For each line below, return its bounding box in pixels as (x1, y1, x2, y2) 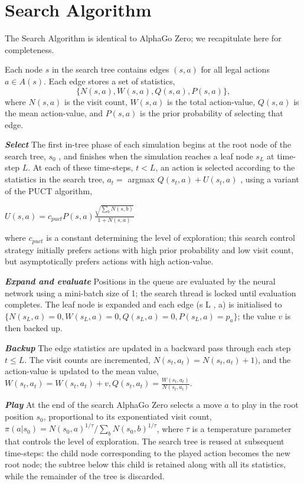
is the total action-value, (167, 95, 256, 107)
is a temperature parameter (192, 422, 292, 434)
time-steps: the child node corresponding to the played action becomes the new (5, 446, 290, 459)
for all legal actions (201, 63, 270, 76)
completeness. (5, 43, 54, 55)
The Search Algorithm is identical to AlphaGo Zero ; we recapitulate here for (5, 32, 282, 44)
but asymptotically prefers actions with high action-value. (5, 255, 214, 267)
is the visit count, (64, 95, 128, 107)
